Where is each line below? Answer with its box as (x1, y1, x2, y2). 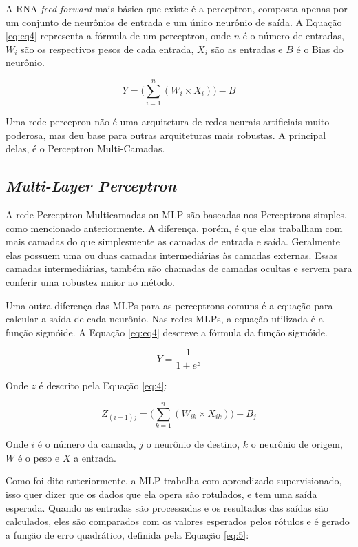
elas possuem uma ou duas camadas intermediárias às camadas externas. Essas (6, 247, 338, 262)
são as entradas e (211, 41, 283, 56)
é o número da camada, (37, 437, 136, 451)
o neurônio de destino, (146, 437, 240, 451)
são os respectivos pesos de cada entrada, (21, 41, 194, 56)
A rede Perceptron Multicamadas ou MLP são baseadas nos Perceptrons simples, (6, 207, 347, 222)
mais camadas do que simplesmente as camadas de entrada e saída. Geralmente (6, 234, 340, 249)
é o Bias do (296, 41, 344, 56)
